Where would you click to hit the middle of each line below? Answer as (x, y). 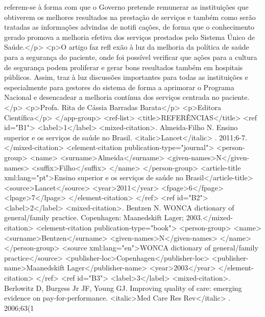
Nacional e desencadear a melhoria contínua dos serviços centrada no (112, 97)
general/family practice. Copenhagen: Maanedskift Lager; (94, 217)
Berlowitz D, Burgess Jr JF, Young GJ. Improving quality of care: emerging (123, 288)
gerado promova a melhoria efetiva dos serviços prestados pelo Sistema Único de (129, 37)
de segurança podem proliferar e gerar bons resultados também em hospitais (124, 67)
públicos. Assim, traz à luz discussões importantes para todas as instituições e (126, 77)
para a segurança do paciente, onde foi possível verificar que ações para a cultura (131, 57)
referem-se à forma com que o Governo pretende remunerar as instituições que (126, 7)
